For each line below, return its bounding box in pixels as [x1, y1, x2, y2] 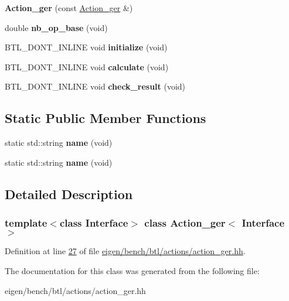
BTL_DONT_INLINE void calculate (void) [5, 60, 169, 73]
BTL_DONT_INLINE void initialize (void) [5, 41, 168, 53]
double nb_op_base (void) [5, 21, 108, 33]
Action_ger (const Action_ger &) [5, 2, 133, 13]
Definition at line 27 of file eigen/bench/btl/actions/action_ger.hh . [5, 245, 246, 257]
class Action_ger [144, 216, 226, 230]
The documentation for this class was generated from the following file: [5, 264, 260, 276]
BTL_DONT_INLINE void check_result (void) [5, 80, 186, 93]
